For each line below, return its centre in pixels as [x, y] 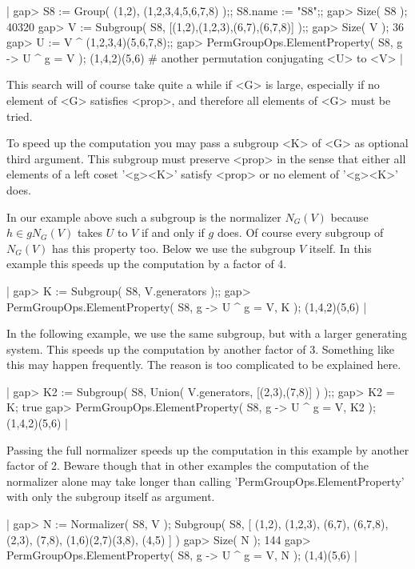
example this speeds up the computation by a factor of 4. [147, 264]
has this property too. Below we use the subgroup [174, 248]
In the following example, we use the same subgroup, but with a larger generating [207, 333]
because [349, 216]
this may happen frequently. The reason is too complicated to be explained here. [204, 365]
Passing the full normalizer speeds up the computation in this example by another [208, 449]
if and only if [173, 232]
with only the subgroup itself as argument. [111, 497]
